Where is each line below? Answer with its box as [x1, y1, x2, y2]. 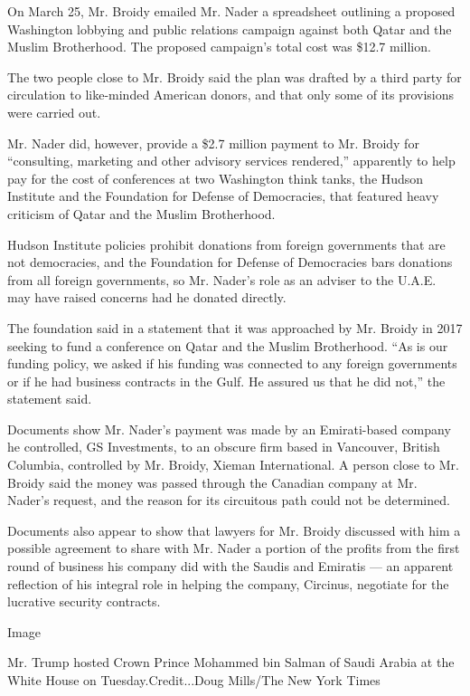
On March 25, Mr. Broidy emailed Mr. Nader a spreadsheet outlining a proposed [7, 2, 456, 20]
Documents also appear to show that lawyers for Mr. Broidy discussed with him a [7, 520, 461, 539]
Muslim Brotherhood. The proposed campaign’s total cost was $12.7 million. [7, 37, 431, 56]
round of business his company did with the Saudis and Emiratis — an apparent [7, 557, 454, 576]
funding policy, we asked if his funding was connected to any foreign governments [7, 354, 457, 373]
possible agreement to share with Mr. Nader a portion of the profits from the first [7, 539, 460, 558]
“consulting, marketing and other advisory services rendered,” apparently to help [7, 151, 456, 170]
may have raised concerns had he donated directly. [7, 288, 287, 307]
